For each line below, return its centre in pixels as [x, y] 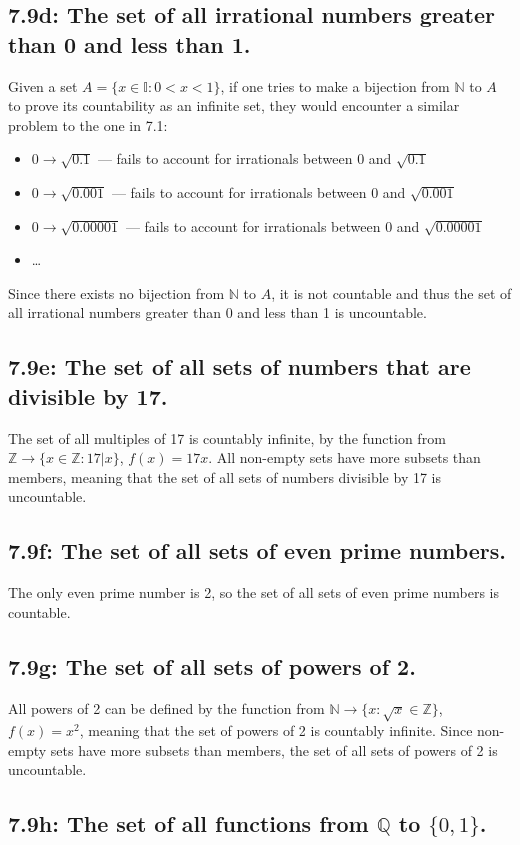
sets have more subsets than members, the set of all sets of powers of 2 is [274, 749]
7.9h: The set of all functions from [188, 823]
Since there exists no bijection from [116, 292]
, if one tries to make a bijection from [335, 85]
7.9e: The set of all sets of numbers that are [239, 366]
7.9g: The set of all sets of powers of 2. [212, 665]
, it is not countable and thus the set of [391, 292]
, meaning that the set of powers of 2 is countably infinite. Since [276, 730]
